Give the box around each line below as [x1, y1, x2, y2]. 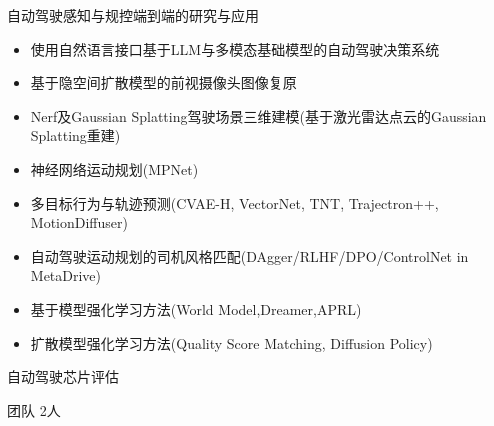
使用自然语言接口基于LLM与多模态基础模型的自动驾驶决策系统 [30, 38, 440, 59]
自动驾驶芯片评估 [7, 366, 119, 387]
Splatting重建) [30, 125, 121, 146]
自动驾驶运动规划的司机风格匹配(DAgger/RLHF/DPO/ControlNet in [30, 245, 469, 266]
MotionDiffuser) [30, 212, 128, 233]
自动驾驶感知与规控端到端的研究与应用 [7, 5, 259, 25]
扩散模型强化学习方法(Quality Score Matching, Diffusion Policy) [30, 332, 433, 353]
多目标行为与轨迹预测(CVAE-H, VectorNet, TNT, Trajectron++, [30, 192, 439, 213]
